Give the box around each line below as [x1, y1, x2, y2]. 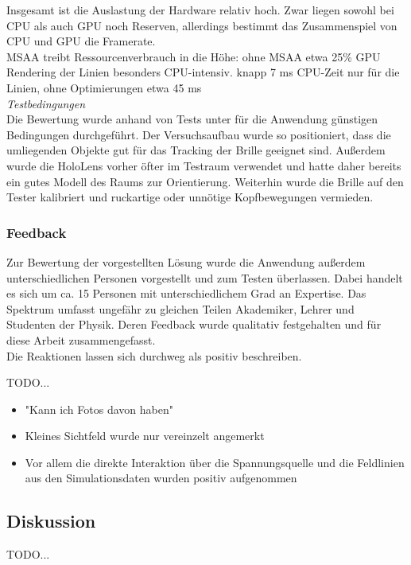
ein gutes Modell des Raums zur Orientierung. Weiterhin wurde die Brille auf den [6, 173, 404, 189]
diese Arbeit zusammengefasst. [6, 331, 156, 348]
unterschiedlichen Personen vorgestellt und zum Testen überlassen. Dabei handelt [6, 269, 403, 286]
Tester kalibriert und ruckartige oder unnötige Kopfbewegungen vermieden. [6, 189, 374, 205]
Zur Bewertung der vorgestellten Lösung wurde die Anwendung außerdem [6, 253, 366, 270]
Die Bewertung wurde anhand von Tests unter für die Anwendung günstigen [6, 111, 378, 127]
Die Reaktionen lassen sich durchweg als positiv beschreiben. [6, 347, 302, 364]
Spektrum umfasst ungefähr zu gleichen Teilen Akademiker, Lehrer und [6, 300, 355, 317]
